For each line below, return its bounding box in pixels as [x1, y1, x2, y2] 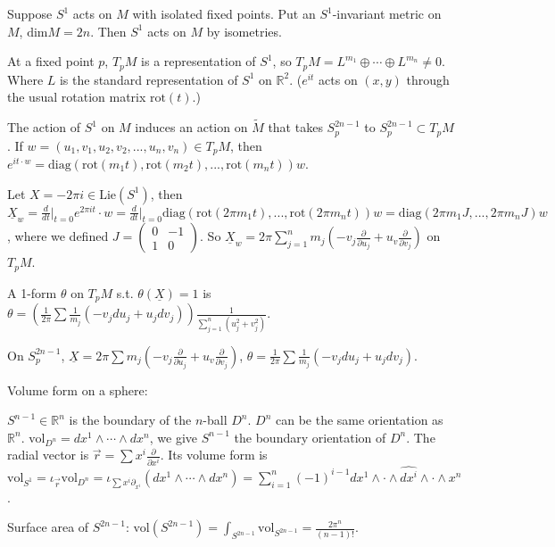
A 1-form [7, 283, 57, 302]
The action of [7, 118, 81, 137]
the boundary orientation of [234, 427, 386, 446]
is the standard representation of [59, 70, 238, 88]
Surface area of [7, 518, 89, 536]
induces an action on [135, 118, 248, 137]
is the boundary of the [69, 410, 192, 429]
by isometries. [206, 21, 282, 40]
